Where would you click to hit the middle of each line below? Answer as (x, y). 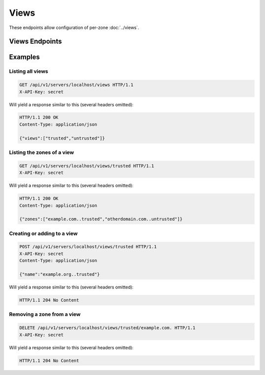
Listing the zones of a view (42, 152)
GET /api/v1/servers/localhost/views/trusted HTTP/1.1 (87, 166)
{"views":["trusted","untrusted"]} (62, 138)
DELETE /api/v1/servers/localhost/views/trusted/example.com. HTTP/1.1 (107, 328)
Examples (25, 57)
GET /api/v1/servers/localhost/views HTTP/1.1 (76, 85)
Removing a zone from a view (45, 315)
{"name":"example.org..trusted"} (60, 274)
